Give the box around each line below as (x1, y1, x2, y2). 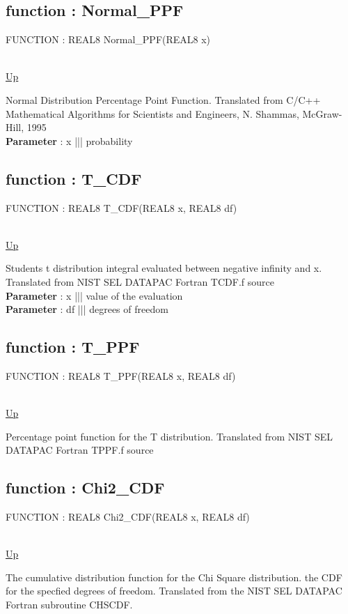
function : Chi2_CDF (6, 477, 165, 498)
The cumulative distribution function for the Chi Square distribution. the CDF (6, 569, 342, 584)
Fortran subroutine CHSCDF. (6, 597, 133, 612)
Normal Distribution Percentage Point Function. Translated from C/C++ (6, 92, 321, 107)
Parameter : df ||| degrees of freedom (6, 302, 168, 316)
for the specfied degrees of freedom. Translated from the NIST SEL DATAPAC (6, 583, 342, 598)
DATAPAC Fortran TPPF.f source (6, 443, 154, 457)
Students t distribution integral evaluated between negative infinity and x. (6, 261, 322, 275)
